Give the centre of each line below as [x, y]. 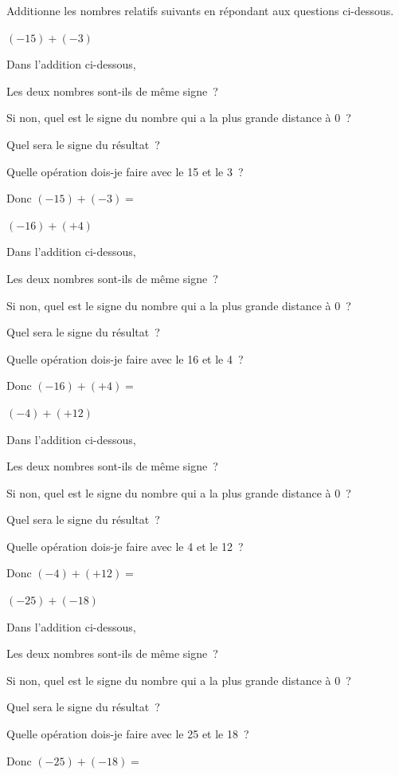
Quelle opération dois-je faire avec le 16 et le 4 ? [125, 358]
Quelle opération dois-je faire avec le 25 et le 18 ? [128, 734]
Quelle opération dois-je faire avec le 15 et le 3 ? [125, 171]
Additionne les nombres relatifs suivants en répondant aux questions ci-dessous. [200, 10]
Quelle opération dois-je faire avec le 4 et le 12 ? [125, 546]
